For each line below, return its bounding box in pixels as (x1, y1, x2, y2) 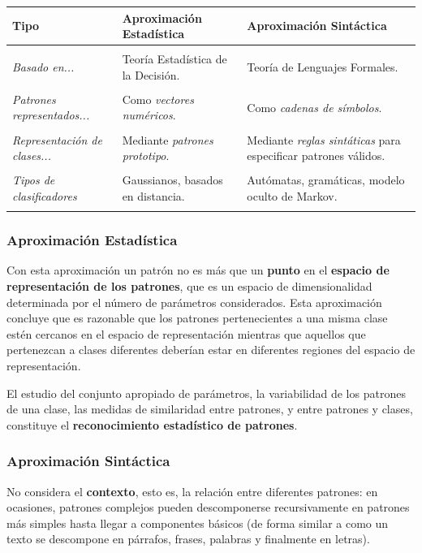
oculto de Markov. (247, 187, 338, 204)
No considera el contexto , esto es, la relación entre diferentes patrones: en (6, 482, 378, 499)
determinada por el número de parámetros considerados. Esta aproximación (6, 293, 382, 310)
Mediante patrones (122, 131, 213, 148)
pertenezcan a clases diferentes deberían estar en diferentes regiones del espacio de (6, 341, 416, 358)
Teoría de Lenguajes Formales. (247, 58, 398, 75)
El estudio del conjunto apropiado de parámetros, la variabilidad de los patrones (6, 384, 406, 401)
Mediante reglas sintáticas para (247, 131, 401, 148)
